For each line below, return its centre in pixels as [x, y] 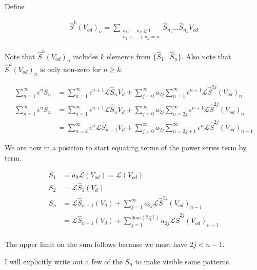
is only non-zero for [71, 69]
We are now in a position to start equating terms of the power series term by [126, 148]
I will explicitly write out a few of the [64, 261]
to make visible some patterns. [183, 261]
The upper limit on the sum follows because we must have [96, 244]
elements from [129, 56]
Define [15, 6]
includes [86, 56]
